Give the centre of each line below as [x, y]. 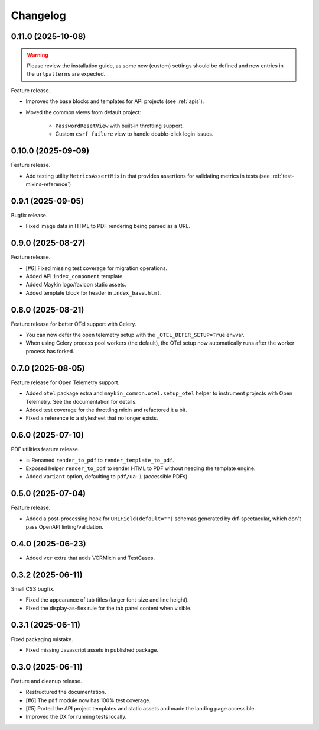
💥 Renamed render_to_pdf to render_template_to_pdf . [100, 460]
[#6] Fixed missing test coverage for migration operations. [97, 268]
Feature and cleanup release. [46, 681]
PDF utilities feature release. [45, 449]
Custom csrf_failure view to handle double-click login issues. [134, 134]
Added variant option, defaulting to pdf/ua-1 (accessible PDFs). [107, 477]
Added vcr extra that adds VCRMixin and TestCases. [90, 558]
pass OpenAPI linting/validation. [64, 527]
